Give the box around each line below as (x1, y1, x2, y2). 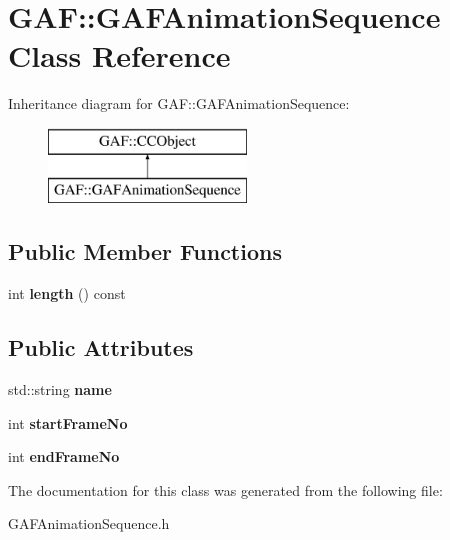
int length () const (8, 283, 126, 304)
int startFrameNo (8, 412, 128, 433)
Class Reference (8, 35, 231, 76)
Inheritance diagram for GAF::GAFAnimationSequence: (8, 93, 350, 114)
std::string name (8, 379, 112, 400)
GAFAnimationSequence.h (8, 513, 170, 534)
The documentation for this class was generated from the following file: (8, 479, 443, 500)
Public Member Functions (8, 236, 282, 267)
